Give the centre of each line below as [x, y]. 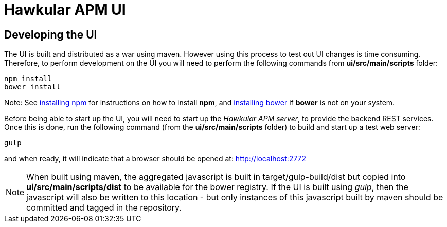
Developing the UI [51, 34]
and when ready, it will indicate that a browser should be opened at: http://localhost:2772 [155, 159]
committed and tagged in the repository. [104, 208]
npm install [28, 79]
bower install [32, 87]
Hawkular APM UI [65, 10]
